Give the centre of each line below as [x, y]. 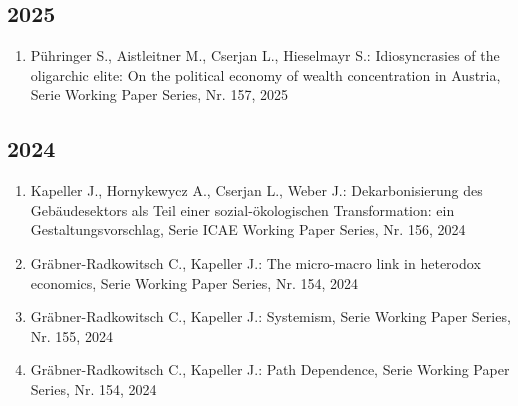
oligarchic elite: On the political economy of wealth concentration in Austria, [265, 74]
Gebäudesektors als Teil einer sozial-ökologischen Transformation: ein [242, 209]
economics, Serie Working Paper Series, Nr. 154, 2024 [194, 282]
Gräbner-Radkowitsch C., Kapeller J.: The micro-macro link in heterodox [255, 262]
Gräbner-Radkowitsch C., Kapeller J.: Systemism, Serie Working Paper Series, [270, 316]
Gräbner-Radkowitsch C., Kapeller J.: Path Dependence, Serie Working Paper [270, 369]
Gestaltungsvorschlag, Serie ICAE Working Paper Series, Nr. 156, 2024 [248, 229]
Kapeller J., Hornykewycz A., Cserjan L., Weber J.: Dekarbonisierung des [256, 190]
